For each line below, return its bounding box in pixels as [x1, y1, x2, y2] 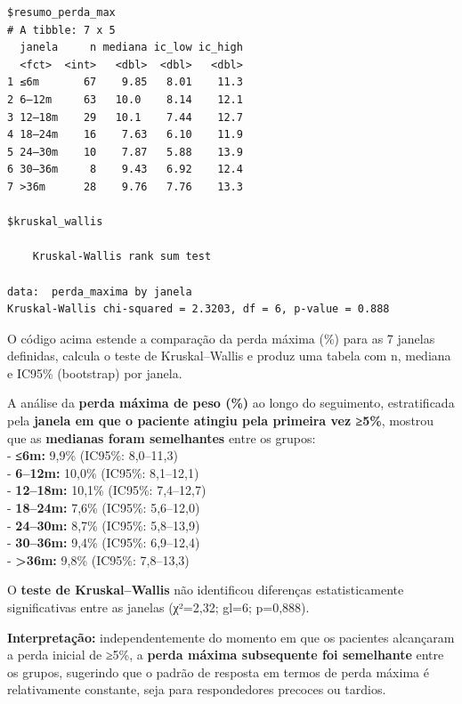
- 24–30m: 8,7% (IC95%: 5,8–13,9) [7, 515, 200, 534]
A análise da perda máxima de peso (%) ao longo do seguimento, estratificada [7, 393, 455, 412]
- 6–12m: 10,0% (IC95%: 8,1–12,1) [7, 463, 199, 481]
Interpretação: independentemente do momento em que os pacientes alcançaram [7, 627, 455, 646]
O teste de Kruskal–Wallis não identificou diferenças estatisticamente [7, 580, 404, 599]
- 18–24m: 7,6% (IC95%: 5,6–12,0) [7, 498, 200, 517]
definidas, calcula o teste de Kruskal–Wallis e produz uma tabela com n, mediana [7, 346, 451, 365]
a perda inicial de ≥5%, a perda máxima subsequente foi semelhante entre [7, 645, 444, 664]
